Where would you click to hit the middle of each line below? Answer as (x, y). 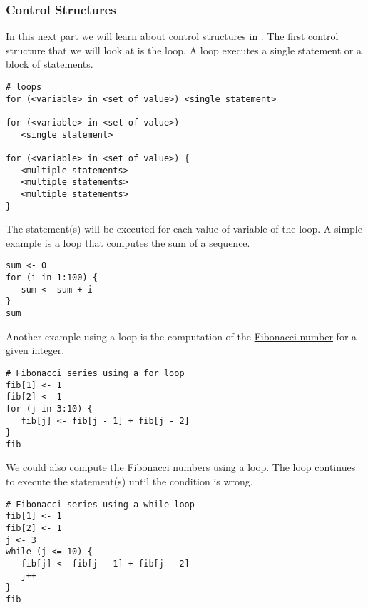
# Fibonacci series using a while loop (100, 504)
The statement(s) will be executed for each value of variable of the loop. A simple (184, 229)
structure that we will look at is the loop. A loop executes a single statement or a (184, 50)
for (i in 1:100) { (52, 278)
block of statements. (50, 64)
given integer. (35, 350)
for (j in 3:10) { (49, 409)
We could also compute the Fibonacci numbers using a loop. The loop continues (181, 467)
